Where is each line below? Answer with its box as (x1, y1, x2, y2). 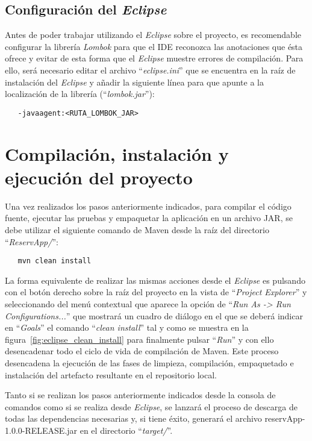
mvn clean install (17, 257, 92, 266)
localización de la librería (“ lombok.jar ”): (5, 87, 155, 100)
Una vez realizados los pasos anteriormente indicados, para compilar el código (5, 199, 292, 212)
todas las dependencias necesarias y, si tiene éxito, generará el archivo (5, 412, 262, 425)
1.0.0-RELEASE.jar (5, 424, 78, 436)
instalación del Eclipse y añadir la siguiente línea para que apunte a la (5, 75, 264, 88)
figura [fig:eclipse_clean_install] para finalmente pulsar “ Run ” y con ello (5, 333, 274, 345)
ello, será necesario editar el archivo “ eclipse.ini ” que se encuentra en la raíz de (5, 63, 296, 76)
